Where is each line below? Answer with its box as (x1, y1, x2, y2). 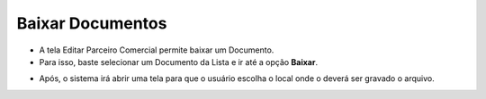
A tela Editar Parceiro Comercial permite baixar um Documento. (39, 45, 274, 55)
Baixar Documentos (16, 13, 167, 33)
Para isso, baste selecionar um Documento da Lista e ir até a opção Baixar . (39, 56, 319, 67)
